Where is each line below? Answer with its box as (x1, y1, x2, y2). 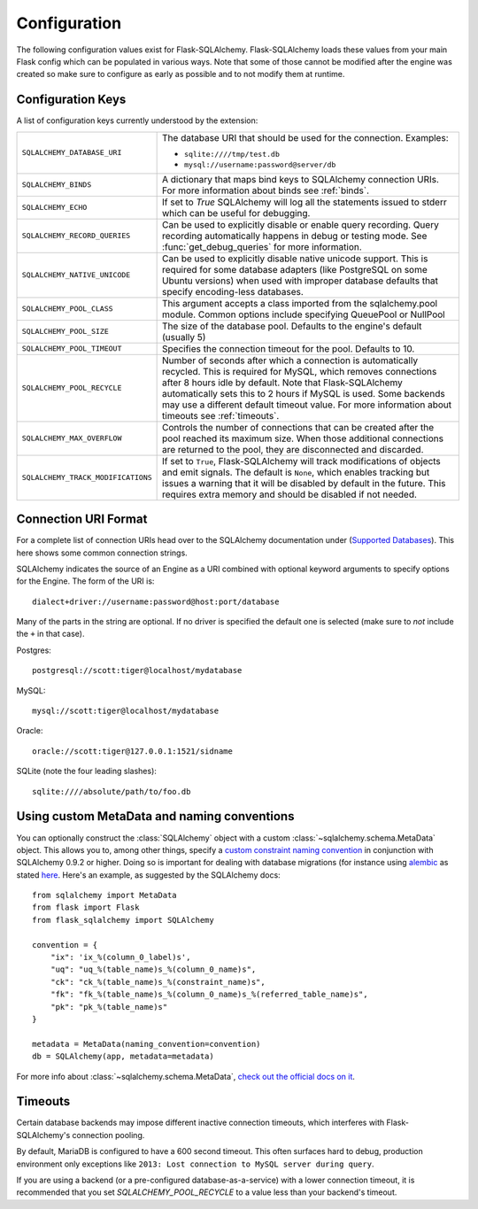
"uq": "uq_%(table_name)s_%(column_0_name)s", (50, 965, 257, 974)
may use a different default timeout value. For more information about (162, 399, 452, 411)
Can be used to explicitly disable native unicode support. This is (162, 252, 428, 265)
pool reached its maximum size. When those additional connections (162, 432, 444, 445)
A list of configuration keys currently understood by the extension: (16, 115, 258, 126)
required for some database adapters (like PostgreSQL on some (162, 263, 428, 275)
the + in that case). (16, 629, 85, 639)
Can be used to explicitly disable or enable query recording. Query (162, 218, 440, 230)
